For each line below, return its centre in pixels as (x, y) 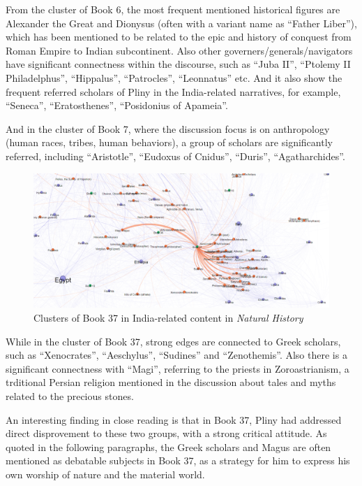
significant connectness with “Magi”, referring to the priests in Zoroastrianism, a (178, 368)
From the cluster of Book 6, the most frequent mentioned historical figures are (173, 9)
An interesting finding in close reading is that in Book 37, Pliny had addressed (174, 419)
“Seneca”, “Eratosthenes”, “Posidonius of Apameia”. (117, 105)
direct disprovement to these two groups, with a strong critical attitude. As (166, 433)
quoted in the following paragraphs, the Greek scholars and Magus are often (168, 446)
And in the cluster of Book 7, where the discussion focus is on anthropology (168, 128)
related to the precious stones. (70, 396)
